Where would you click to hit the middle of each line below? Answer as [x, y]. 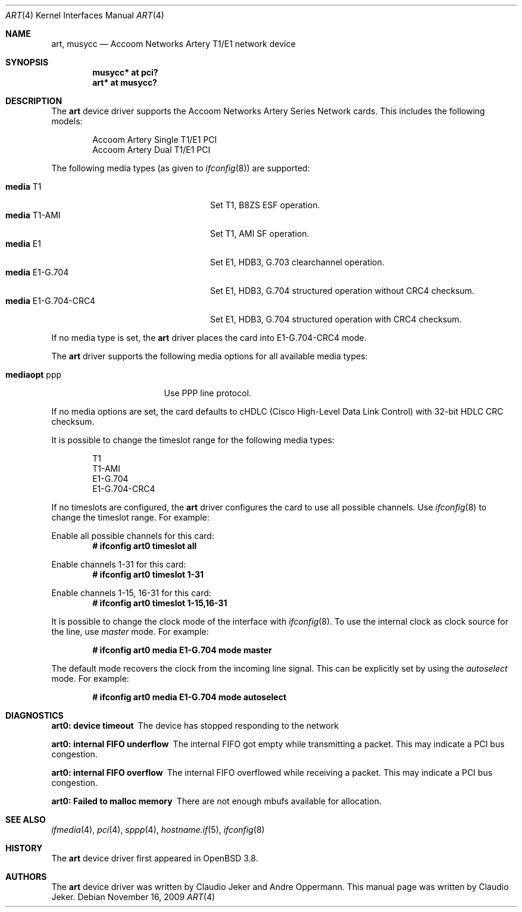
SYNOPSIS [27, 62]
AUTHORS [26, 877]
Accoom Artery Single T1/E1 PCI [155, 140]
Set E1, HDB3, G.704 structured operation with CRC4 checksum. [336, 319]
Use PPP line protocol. [208, 393]
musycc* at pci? [125, 72]
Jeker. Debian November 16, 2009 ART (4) [133, 897]
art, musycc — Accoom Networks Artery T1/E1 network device [174, 44]
